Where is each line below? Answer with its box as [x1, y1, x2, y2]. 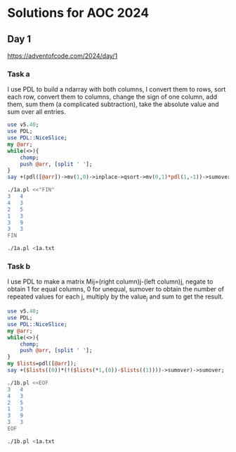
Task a [7, 69, 30, 79]
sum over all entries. [7, 108, 66, 116]
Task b [7, 261, 31, 271]
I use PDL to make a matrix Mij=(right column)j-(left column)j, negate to [7, 277, 214, 286]
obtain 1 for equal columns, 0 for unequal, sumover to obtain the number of [7, 285, 225, 294]
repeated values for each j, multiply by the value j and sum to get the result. [7, 292, 223, 303]
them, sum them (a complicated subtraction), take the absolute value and [7, 100, 219, 108]
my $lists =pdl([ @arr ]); [7, 360, 77, 368]
